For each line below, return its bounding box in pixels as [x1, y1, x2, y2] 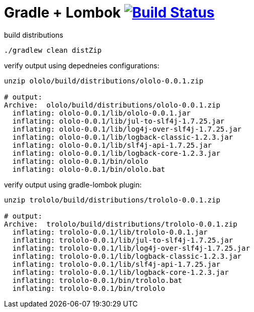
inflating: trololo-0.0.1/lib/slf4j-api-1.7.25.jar [12, 260, 220, 268]
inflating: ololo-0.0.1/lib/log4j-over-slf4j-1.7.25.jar [12, 125, 242, 133]
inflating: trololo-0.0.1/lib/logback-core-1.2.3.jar [12, 268, 229, 276]
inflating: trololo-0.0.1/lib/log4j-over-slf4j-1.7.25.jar [12, 244, 250, 252]
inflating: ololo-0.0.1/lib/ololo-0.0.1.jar [12, 109, 191, 117]
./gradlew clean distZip [4, 46, 102, 54]
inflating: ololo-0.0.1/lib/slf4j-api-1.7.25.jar [12, 141, 212, 149]
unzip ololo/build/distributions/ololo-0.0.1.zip [4, 76, 204, 85]
